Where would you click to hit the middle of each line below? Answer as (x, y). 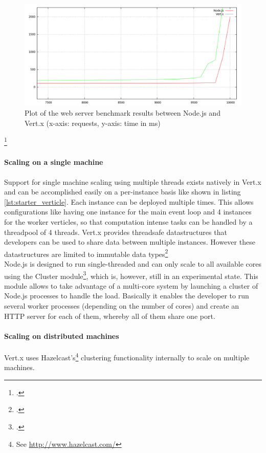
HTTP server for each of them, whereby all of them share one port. (110, 316)
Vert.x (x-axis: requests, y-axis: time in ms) (93, 123)
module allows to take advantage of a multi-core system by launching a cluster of (131, 285)
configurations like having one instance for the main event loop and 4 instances (128, 212)
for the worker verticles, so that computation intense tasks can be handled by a (128, 221)
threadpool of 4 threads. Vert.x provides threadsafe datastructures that (116, 232)
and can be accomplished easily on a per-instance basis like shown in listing (123, 192)
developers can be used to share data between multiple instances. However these (130, 242)
